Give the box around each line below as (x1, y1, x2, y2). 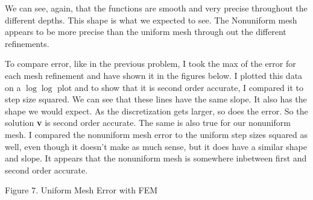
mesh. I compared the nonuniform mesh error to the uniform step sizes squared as (5, 128, 308, 140)
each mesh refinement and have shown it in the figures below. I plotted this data (5, 69, 303, 81)
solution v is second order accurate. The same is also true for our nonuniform (5, 116, 291, 129)
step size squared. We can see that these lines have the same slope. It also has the (5, 93, 307, 105)
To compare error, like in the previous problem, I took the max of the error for (5, 57, 296, 70)
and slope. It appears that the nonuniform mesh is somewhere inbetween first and (5, 152, 307, 164)
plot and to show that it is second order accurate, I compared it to (57, 81, 304, 93)
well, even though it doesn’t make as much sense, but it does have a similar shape (5, 140, 308, 152)
